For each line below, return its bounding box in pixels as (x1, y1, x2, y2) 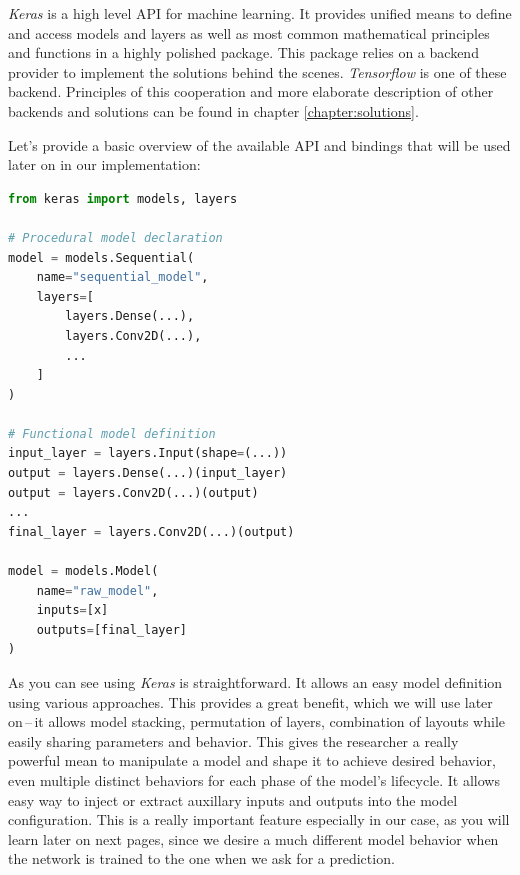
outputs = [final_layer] (36, 622, 187, 637)
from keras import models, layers (8, 191, 238, 206)
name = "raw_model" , (36, 583, 159, 598)
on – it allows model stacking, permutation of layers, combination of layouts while (8, 711, 506, 732)
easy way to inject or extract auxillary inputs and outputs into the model (8, 789, 458, 810)
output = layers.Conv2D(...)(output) (8, 485, 259, 500)
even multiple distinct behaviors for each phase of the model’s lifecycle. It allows (8, 769, 500, 790)
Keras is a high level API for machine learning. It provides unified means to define (8, 3, 512, 23)
